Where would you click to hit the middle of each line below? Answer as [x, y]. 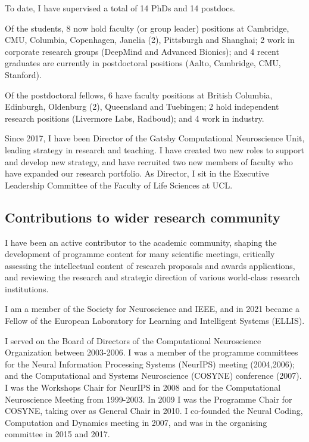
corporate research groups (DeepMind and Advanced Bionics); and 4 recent [142, 51]
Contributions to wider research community [143, 217]
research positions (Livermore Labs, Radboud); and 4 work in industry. [135, 118]
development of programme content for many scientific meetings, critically [140, 254]
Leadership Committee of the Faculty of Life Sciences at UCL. [119, 185]
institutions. [27, 288]
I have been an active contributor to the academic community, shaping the [141, 242]
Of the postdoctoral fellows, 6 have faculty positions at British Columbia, [139, 95]
